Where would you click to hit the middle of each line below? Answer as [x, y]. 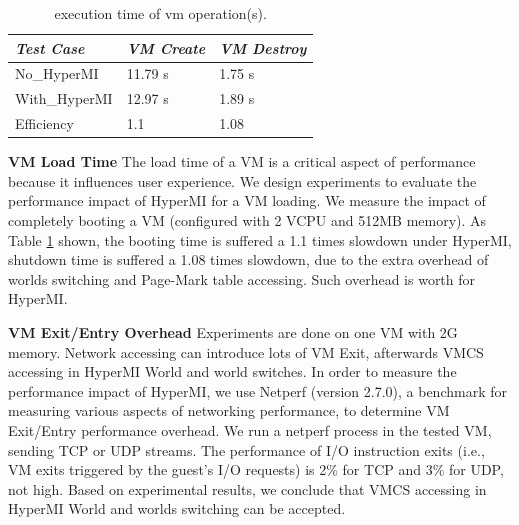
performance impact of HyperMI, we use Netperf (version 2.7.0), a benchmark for [257, 390]
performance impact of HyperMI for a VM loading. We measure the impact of [247, 200]
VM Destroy [263, 47]
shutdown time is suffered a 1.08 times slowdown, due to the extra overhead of [248, 259]
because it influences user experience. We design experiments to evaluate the [242, 180]
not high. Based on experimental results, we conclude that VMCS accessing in [247, 488]
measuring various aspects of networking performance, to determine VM [229, 410]
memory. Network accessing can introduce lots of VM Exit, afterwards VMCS [246, 351]
